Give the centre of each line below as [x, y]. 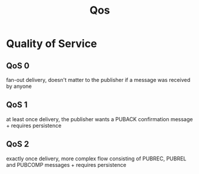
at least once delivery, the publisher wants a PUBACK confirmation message [99, 119]
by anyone [19, 86]
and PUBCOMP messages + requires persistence [66, 164]
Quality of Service [52, 44]
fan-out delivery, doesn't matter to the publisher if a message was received [98, 80]
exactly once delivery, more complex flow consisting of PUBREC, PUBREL [97, 159]
